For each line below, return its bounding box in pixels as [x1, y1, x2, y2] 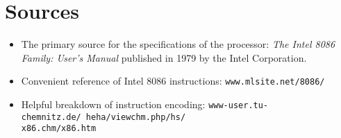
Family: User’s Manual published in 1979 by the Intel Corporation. [21, 50, 307, 64]
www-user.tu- [208, 100, 269, 110]
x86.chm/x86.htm [21, 123, 97, 134]
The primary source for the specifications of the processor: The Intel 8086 [21, 37, 335, 51]
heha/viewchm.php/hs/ [85, 112, 186, 122]
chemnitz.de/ [21, 112, 81, 122]
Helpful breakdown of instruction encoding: [21, 96, 206, 111]
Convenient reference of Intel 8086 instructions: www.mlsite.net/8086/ [21, 74, 325, 88]
